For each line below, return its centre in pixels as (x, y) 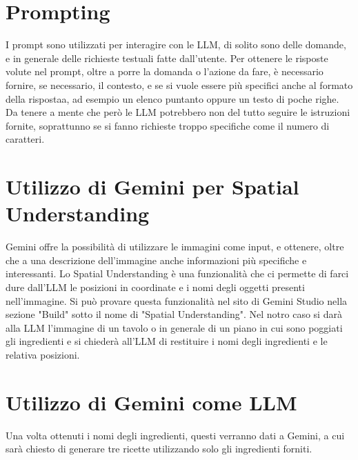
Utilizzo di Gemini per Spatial (152, 187)
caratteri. (25, 139)
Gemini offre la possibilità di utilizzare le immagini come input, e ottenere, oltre (175, 247)
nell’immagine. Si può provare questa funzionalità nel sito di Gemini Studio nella (177, 300)
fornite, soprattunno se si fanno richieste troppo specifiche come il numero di (168, 125)
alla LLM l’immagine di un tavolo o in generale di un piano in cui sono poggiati (174, 327)
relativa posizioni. (43, 354)
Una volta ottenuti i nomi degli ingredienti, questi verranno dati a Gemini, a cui (175, 435)
